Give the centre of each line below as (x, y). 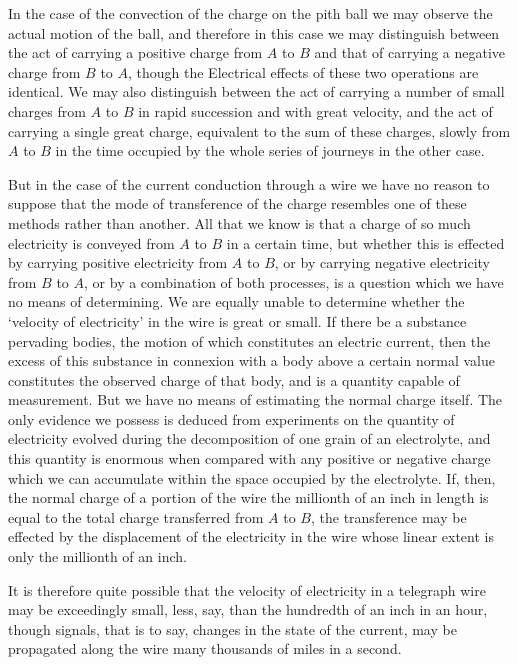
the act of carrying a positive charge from (135, 52)
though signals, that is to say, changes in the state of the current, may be (232, 628)
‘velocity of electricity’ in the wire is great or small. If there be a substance (237, 320)
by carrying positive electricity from (118, 262)
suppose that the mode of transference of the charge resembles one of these (237, 203)
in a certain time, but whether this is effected (365, 242)
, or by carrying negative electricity (382, 262)
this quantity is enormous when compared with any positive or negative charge (249, 458)
